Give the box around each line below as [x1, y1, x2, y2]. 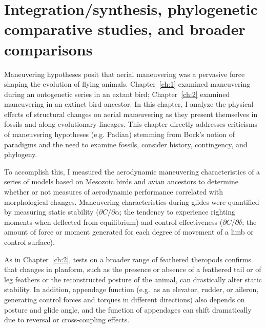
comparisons [4, 38, 93, 60]
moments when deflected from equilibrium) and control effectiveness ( [4, 216, 223, 227]
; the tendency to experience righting [119, 206, 236, 217]
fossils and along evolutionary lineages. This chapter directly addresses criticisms [4, 119, 258, 129]
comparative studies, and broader [4, 18, 245, 40]
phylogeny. [4, 149, 37, 160]
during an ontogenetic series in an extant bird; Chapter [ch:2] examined [4, 88, 230, 99]
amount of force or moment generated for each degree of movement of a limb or [4, 226, 254, 237]
